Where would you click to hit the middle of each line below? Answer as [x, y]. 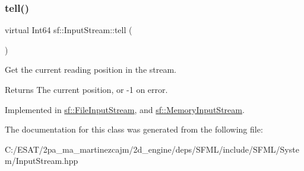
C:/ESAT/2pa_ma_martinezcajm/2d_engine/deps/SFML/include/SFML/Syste [152, 149]
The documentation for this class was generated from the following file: [134, 129]
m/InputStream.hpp [42, 161]
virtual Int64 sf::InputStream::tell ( [69, 30]
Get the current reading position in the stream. [91, 70]
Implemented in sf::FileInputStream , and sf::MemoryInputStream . [125, 109]
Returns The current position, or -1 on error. [86, 89]
